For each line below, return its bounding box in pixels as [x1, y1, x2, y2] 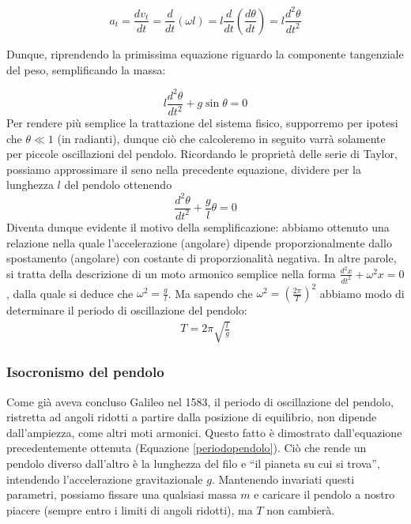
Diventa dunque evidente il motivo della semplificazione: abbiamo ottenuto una [6, 218, 390, 235]
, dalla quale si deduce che [6, 285, 134, 301]
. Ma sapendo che [168, 285, 253, 301]
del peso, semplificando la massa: [6, 61, 166, 77]
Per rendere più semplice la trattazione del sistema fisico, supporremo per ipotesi [6, 115, 398, 131]
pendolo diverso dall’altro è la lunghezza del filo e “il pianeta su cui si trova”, [6, 454, 380, 471]
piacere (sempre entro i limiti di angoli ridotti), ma [6, 501, 253, 518]
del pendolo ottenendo [64, 176, 172, 193]
